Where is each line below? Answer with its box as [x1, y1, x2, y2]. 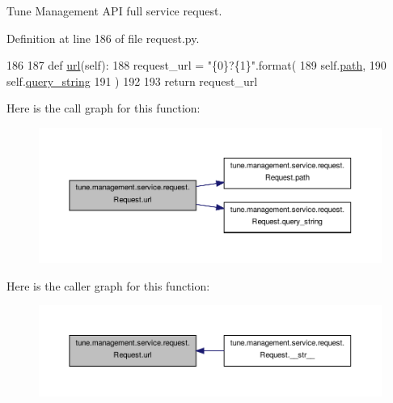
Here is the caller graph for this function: [6, 277, 210, 294]
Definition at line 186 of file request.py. [6, 29, 200, 46]
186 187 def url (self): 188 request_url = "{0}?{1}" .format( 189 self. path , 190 [6, 57, 387, 74]
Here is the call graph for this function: [6, 100, 201, 117]
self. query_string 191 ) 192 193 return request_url [6, 72, 258, 89]
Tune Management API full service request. [6, 2, 222, 19]
